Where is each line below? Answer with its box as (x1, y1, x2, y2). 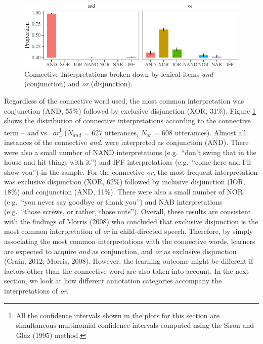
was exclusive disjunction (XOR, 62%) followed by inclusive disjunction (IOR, (4, 176, 245, 187)
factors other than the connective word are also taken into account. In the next (4, 265, 249, 276)
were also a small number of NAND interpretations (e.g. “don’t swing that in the (4, 146, 256, 157)
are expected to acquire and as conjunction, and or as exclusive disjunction (4, 245, 237, 256)
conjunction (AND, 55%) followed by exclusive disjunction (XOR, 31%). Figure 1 (4, 105, 256, 116)
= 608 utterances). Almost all (154, 127, 246, 137)
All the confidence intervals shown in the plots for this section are (16, 310, 220, 320)
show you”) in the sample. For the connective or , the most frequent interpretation (4, 166, 258, 177)
